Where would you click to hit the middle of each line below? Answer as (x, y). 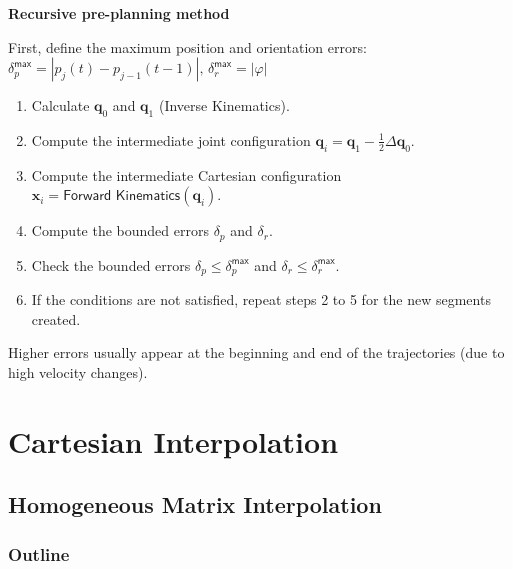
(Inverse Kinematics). (224, 105)
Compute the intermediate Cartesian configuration (186, 174)
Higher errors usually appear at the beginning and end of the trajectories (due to (256, 352)
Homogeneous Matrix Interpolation (195, 504)
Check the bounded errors (111, 264)
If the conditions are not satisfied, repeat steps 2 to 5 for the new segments (261, 299)
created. (56, 318)
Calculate (60, 105)
